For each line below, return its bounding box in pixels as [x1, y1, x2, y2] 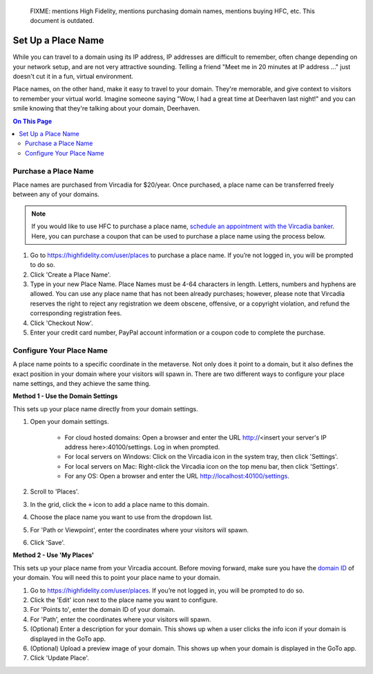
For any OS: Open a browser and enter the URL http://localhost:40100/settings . [64, 472, 289, 480]
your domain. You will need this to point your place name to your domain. [12, 574, 221, 582]
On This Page [12, 117, 52, 125]
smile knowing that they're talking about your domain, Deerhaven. [12, 104, 200, 113]
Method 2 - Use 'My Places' [12, 551, 95, 559]
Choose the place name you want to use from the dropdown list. [30, 513, 213, 521]
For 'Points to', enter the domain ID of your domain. [30, 606, 175, 614]
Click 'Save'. [30, 539, 66, 547]
